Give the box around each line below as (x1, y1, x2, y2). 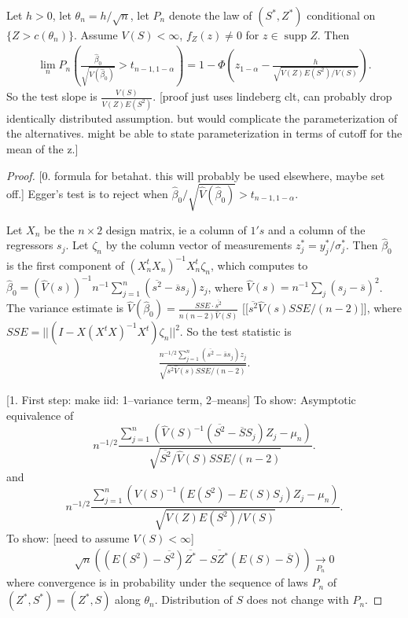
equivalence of (6, 406, 74, 423)
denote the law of (168, 7, 252, 23)
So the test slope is (6, 88, 97, 105)
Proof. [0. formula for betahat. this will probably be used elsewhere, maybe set (6, 167, 385, 183)
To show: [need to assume (6, 529, 130, 546)
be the (44, 221, 75, 237)
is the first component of (6, 256, 124, 273)
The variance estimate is (6, 300, 124, 316)
